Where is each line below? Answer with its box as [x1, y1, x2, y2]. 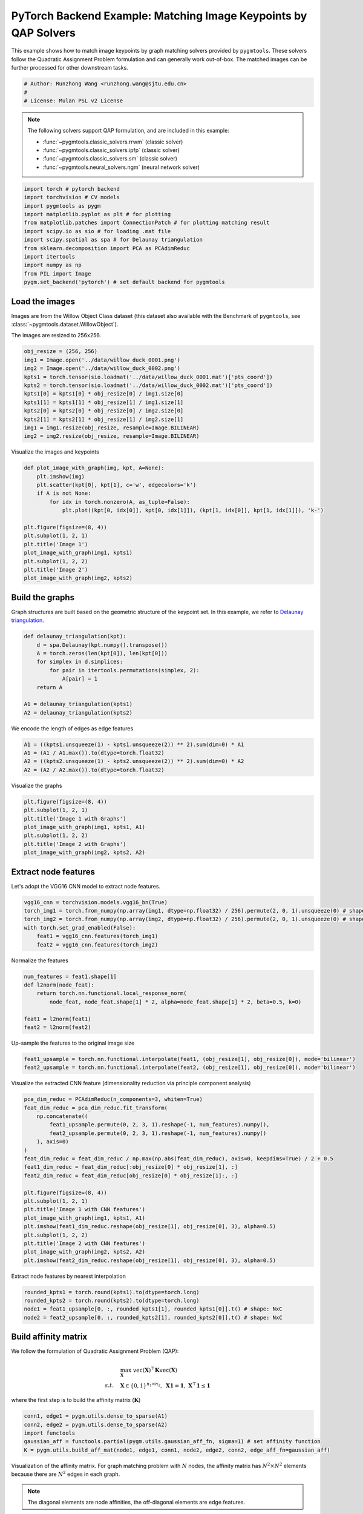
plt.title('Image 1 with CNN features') [24, 1206, 145, 1213]
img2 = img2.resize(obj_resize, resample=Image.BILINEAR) [24, 433, 200, 440]
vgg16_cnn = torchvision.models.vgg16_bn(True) [24, 899, 168, 905]
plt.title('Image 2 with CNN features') [24, 1240, 145, 1247]
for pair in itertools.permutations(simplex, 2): [49, 667, 200, 673]
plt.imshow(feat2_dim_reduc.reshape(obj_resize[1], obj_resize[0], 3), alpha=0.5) [24, 1257, 276, 1264]
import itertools [24, 253, 76, 260]
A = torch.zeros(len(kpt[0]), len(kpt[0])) [36, 650, 168, 656]
